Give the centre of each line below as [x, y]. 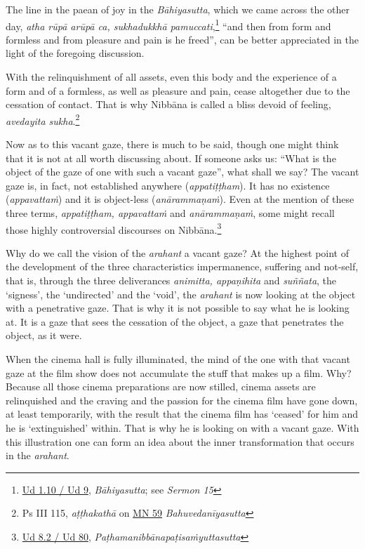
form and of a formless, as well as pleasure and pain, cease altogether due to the [178, 90]
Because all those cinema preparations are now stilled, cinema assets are [161, 386]
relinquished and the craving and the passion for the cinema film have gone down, [182, 400]
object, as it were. [44, 335]
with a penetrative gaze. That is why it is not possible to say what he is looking [178, 308]
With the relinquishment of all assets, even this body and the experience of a [171, 77]
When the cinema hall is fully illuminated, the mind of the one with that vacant [178, 359]
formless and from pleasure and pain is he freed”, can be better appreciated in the [182, 39]
